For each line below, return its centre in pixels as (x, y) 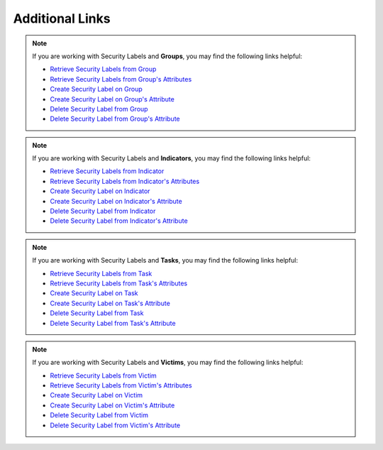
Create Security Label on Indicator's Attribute (116, 201)
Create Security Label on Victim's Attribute (112, 405)
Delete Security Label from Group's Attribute (115, 119)
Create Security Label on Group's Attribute (112, 99)
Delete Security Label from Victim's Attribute (115, 425)
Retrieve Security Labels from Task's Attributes (119, 283)
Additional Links (62, 18)
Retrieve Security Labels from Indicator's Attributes (125, 181)
